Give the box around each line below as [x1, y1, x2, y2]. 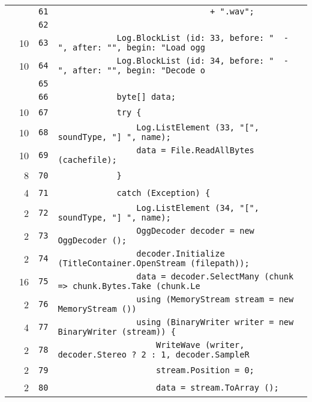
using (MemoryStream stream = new [136, 294, 294, 304]
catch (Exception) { [116, 187, 211, 198]
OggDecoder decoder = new [136, 226, 254, 236]
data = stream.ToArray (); [156, 382, 279, 392]
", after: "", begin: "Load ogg [58, 43, 205, 52]
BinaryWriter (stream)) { [58, 327, 176, 337]
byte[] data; [116, 92, 176, 102]
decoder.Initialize [136, 249, 225, 258]
